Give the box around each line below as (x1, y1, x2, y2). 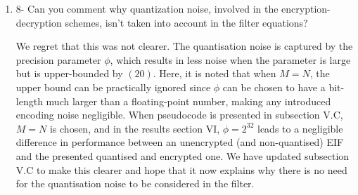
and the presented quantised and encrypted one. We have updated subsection (15, 148, 350, 163)
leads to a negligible (257, 121, 343, 135)
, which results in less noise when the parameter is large (110, 52, 351, 67)
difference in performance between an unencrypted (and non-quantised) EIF (15, 135, 344, 149)
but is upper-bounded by (15, 66, 123, 81)
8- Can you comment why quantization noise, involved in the (15, 1, 279, 15)
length (15, 93, 43, 108)
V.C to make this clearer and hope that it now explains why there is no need (15, 162, 347, 177)
